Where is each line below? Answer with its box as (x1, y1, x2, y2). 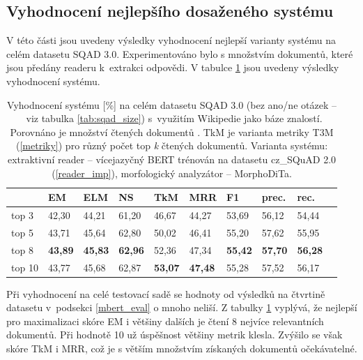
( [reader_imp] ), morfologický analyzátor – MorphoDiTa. (52, 165, 292, 180)
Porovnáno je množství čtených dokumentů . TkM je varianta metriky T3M (10, 124, 334, 139)
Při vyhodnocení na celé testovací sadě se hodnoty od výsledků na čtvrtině (6, 286, 325, 301)
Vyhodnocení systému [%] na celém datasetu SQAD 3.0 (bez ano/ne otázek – (7, 97, 337, 112)
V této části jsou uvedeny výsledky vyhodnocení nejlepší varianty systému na (6, 33, 337, 47)
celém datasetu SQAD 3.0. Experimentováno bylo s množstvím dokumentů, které (6, 46, 353, 61)
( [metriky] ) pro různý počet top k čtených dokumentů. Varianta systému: (16, 138, 328, 153)
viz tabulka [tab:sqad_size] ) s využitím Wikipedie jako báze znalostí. (26, 111, 323, 126)
